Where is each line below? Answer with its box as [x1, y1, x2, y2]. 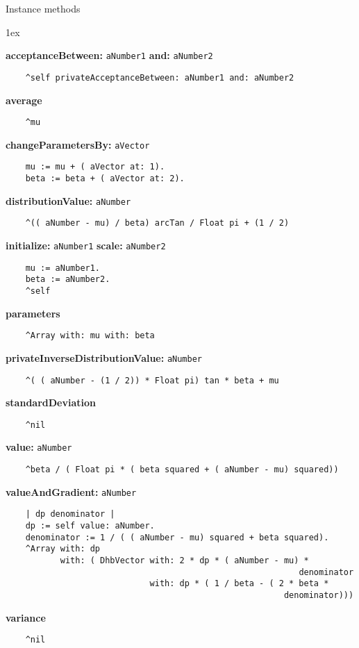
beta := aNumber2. [25, 274, 110, 285]
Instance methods [6, 1, 81, 15]
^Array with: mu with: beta [25, 331, 155, 341]
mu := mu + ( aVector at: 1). [25, 162, 165, 172]
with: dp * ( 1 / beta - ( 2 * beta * [149, 579, 329, 589]
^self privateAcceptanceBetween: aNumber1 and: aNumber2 [25, 72, 294, 83]
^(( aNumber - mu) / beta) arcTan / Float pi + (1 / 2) [25, 218, 290, 229]
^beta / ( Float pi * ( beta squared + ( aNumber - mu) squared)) [25, 465, 339, 475]
